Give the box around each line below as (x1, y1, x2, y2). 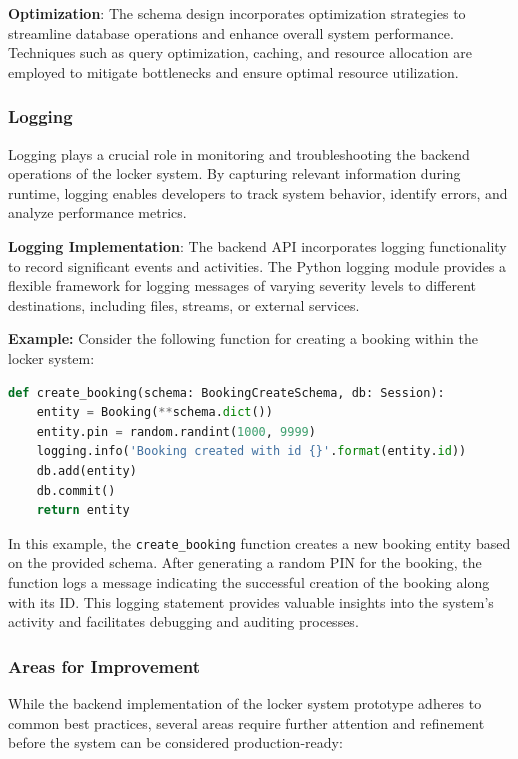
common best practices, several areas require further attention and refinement (8, 712, 485, 733)
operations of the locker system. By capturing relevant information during (8, 163, 461, 184)
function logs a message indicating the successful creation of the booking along (8, 571, 490, 592)
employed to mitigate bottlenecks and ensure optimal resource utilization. (8, 61, 459, 82)
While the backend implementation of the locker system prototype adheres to (8, 692, 482, 713)
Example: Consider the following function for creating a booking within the (8, 328, 478, 349)
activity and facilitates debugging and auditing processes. (8, 611, 359, 632)
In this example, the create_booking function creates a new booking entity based (8, 532, 511, 553)
